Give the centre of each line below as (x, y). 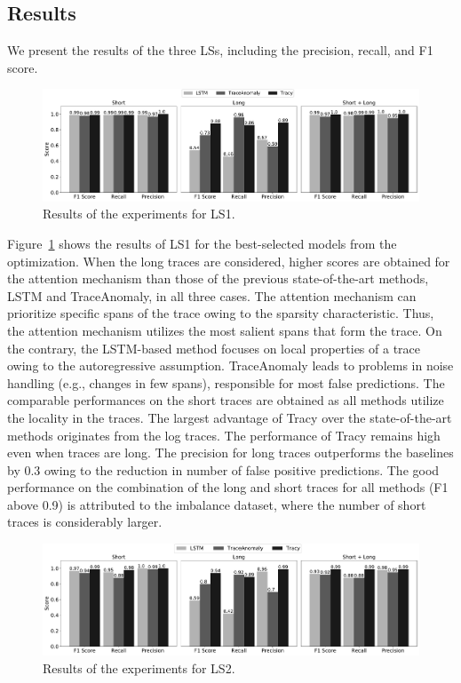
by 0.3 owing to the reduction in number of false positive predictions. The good (223, 469)
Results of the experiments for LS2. (139, 667)
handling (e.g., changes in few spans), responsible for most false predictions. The (226, 382)
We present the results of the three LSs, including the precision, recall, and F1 (220, 50)
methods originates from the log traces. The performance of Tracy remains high (224, 435)
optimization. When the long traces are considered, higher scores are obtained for (229, 261)
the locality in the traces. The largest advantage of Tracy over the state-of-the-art (230, 417)
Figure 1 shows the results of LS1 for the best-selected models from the (202, 243)
